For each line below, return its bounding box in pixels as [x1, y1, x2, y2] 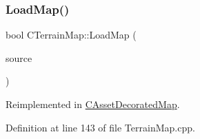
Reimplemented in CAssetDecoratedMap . [6, 97, 180, 111]
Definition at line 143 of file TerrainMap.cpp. [6, 120, 195, 134]
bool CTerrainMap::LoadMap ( [6, 28, 137, 42]
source [6, 50, 32, 65]
